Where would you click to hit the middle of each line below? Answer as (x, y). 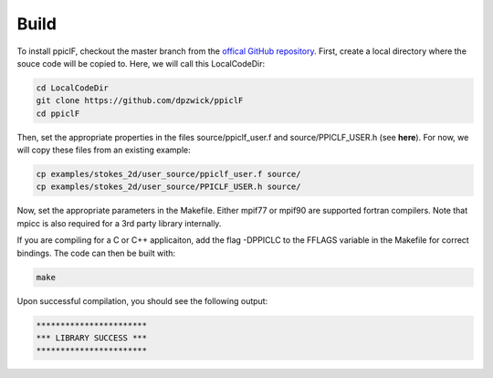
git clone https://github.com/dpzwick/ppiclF (140, 101)
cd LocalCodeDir (73, 88)
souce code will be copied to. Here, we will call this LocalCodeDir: (141, 63)
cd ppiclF (58, 113)
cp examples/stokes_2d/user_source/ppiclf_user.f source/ (168, 174)
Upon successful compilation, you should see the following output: (142, 300)
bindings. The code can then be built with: (96, 253)
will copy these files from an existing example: (104, 150)
